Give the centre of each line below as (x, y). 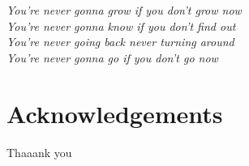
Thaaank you (39, 152)
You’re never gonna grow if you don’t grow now (124, 10)
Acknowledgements (115, 113)
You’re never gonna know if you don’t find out (121, 26)
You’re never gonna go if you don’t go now (112, 57)
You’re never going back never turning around (120, 42)
